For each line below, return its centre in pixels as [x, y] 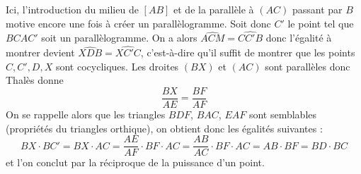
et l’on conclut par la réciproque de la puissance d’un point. [135, 162]
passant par [317, 9]
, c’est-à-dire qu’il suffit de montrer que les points [248, 52]
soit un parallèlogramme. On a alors [119, 38]
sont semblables [283, 114]
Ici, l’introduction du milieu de [72, 9]
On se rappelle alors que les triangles [86, 114]
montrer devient [40, 52]
